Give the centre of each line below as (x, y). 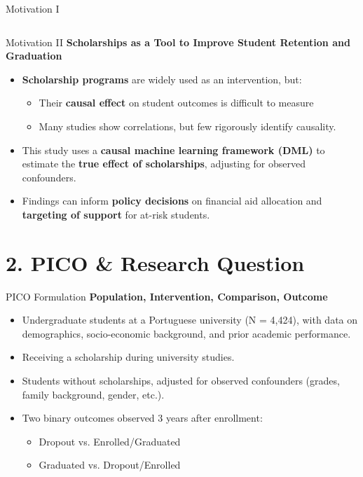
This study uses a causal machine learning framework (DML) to (173, 150)
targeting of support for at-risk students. (116, 214)
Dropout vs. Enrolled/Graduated (110, 441)
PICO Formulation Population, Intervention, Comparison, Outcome (167, 296)
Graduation (34, 56)
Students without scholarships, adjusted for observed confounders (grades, (181, 381)
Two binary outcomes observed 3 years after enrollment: (142, 418)
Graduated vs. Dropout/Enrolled (110, 465)
